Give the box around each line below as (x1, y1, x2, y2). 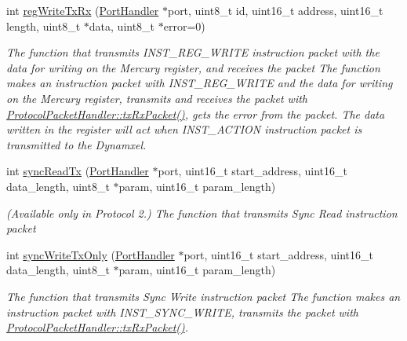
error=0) (163, 17, 205, 34)
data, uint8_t (89, 17, 155, 34)
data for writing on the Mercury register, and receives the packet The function (6, 59, 380, 75)
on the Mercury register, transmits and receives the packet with (6, 90, 307, 106)
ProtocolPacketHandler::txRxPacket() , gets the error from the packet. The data (6, 105, 385, 122)
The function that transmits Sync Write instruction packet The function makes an (6, 288, 401, 304)
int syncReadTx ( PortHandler (6, 163, 149, 179)
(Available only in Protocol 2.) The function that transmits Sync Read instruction (6, 204, 398, 221)
